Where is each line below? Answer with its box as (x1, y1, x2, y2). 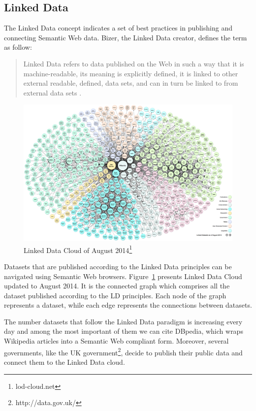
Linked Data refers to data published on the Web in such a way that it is (23, 58, 244, 68)
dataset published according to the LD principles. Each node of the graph (4, 290, 226, 300)
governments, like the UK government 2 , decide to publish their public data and (4, 346, 243, 357)
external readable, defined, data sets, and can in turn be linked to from (23, 78, 238, 88)
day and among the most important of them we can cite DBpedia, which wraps (4, 326, 243, 336)
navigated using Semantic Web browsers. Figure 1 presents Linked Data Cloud (4, 271, 242, 281)
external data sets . (23, 87, 82, 97)
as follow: (4, 42, 32, 52)
